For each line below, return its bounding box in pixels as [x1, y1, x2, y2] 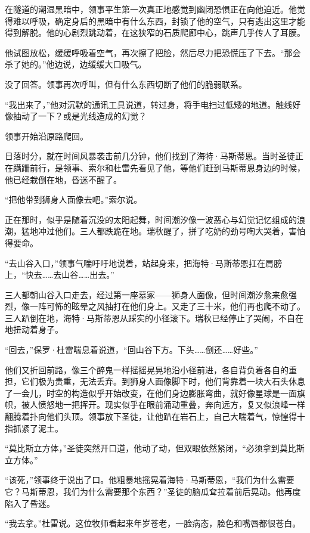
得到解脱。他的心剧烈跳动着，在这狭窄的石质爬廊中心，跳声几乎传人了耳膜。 [5, 26, 305, 39]
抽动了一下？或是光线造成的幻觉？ [13, 110, 147, 122]
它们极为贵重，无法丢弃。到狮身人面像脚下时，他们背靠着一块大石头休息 [21, 375, 305, 388]
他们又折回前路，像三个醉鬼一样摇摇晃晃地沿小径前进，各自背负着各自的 [5, 363, 289, 376]
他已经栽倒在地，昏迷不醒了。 [5, 173, 122, 185]
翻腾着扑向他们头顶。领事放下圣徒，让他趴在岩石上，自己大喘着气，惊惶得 [5, 410, 297, 423]
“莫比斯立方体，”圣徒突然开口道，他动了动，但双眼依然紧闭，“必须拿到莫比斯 [5, 442, 305, 454]
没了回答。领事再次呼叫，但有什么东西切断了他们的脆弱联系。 [5, 78, 247, 90]
